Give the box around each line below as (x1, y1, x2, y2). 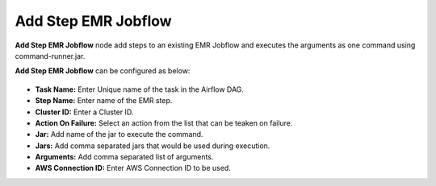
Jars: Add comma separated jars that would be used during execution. (35, 141, 270, 151)
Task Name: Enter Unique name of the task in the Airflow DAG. (35, 85, 244, 94)
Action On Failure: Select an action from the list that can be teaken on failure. (35, 118, 293, 128)
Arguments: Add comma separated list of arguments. (35, 152, 214, 162)
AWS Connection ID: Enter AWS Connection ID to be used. (35, 163, 232, 173)
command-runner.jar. (15, 51, 86, 60)
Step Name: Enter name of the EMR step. (35, 96, 173, 105)
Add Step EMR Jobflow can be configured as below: (15, 66, 191, 76)
